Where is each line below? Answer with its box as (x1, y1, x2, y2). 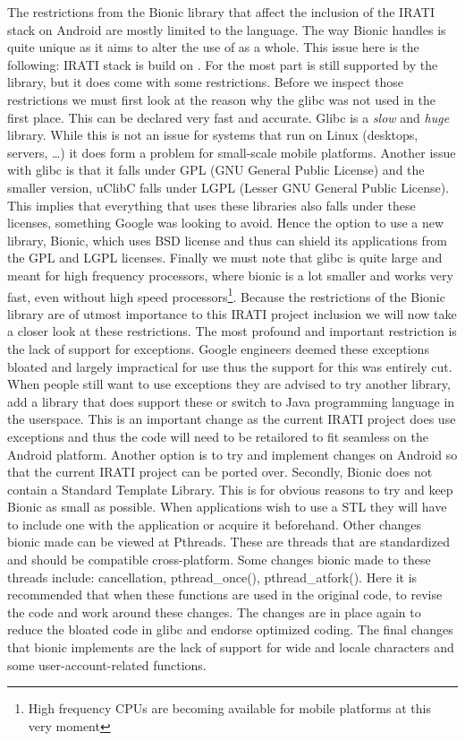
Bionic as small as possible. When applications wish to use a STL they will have (7, 497, 447, 516)
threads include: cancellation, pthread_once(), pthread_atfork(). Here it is (7, 567, 418, 586)
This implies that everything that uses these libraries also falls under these (7, 195, 416, 214)
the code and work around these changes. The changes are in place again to (7, 602, 421, 621)
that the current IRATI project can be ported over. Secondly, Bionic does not (7, 462, 433, 481)
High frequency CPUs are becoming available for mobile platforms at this (28, 699, 431, 718)
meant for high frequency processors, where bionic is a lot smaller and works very (7, 265, 453, 284)
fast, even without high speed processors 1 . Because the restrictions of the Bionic (7, 284, 445, 306)
